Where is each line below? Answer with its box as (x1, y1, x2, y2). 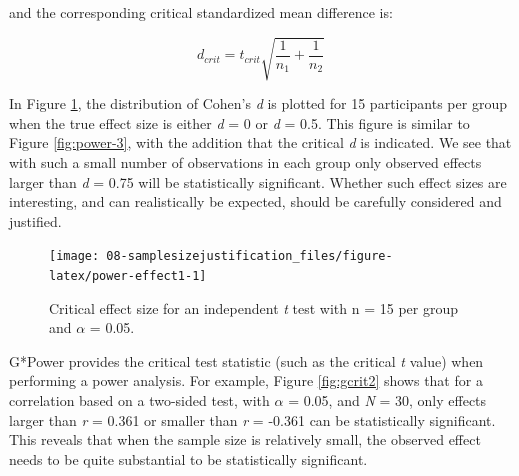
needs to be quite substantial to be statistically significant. (9, 448, 368, 469)
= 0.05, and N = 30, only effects (288, 389, 487, 410)
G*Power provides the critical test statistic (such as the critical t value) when (9, 350, 484, 371)
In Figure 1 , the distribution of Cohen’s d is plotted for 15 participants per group (9, 93, 507, 114)
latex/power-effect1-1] (49, 268, 207, 283)
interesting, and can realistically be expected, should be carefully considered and (9, 191, 502, 212)
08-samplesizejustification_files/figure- (106, 249, 393, 264)
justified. (9, 210, 62, 231)
